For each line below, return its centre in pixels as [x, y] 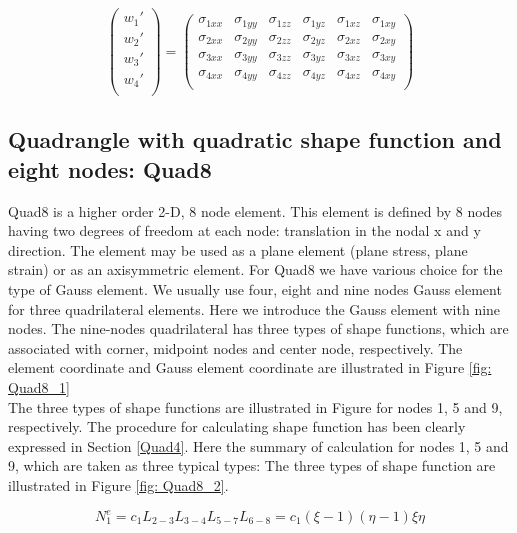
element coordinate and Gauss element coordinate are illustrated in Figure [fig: [250, 367]
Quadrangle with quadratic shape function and [255, 139]
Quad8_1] [39, 386]
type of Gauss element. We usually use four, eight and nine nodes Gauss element [255, 289]
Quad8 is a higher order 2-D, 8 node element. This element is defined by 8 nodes [255, 210]
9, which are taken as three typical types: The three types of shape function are [252, 465]
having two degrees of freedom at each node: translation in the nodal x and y [244, 230]
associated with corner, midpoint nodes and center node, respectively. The [235, 347]
